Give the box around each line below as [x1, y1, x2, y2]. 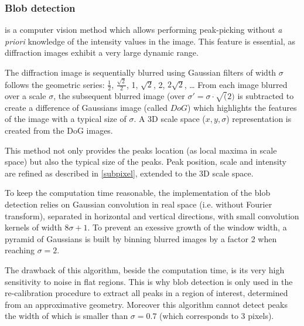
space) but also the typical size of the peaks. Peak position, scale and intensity [5, 155, 286, 168]
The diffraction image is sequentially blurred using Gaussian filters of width [5, 66, 276, 78]
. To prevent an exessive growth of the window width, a [87, 221, 287, 233]
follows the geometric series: [5, 78, 105, 90]
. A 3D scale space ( [134, 113, 206, 125]
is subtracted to [237, 90, 294, 102]
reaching [5, 244, 35, 256]
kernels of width [5, 221, 62, 233]
